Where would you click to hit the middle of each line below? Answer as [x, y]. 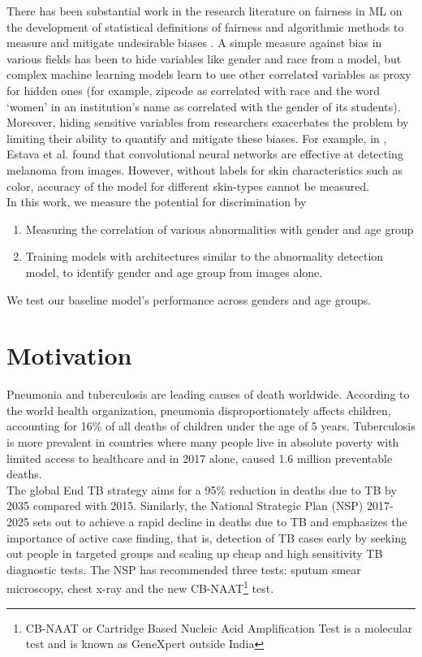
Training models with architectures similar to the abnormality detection [205, 256]
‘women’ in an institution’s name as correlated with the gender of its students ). [204, 106]
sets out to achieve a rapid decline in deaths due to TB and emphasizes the [220, 521]
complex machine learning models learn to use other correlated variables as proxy [209, 74]
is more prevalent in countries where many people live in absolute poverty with [203, 442]
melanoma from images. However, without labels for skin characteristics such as [205, 169]
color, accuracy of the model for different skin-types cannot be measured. [188, 186]
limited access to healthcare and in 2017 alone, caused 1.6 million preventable [200, 458]
